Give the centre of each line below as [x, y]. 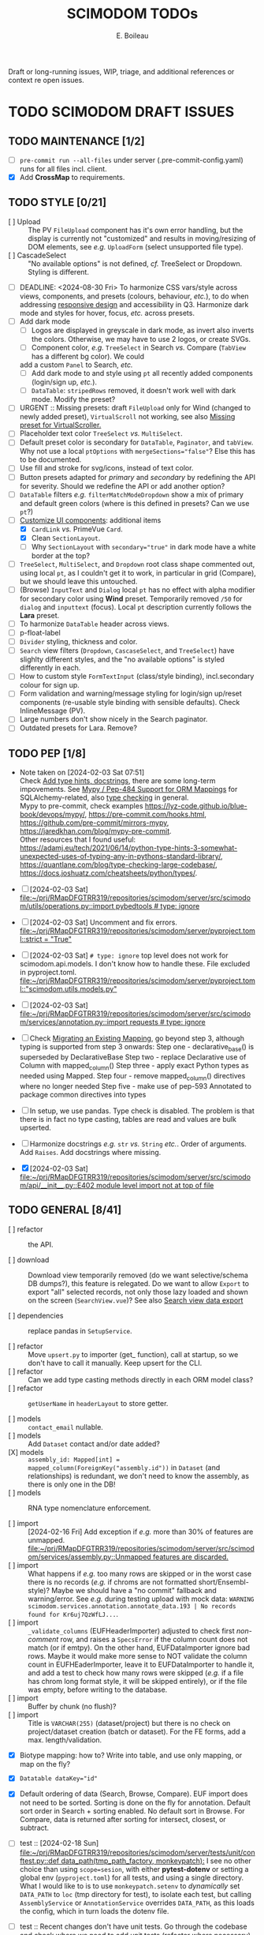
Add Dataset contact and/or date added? [94, 1444]
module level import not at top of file [155, 1185]
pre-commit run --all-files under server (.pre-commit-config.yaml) [132, 159]
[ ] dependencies [36, 1315]
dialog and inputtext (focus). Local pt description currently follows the [136, 607]
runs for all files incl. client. [63, 169]
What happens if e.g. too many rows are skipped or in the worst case [140, 1573]
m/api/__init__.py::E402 [57, 1185]
